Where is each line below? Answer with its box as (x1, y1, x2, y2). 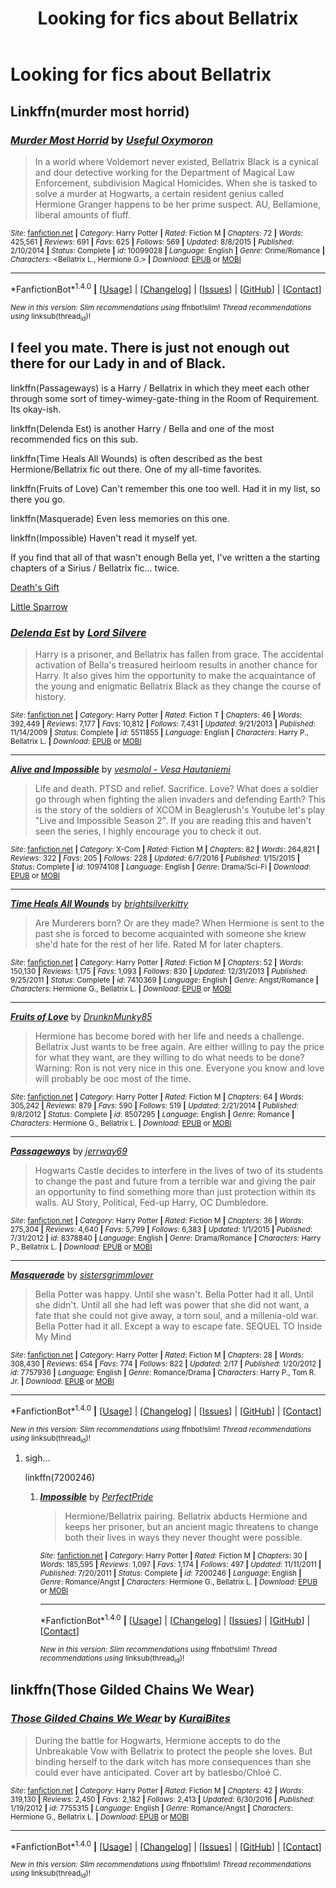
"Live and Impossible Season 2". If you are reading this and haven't (34, 814, 312, 826)
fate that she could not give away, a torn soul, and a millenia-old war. (34, 1309, 319, 1321)
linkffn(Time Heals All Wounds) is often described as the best (10, 452, 263, 464)
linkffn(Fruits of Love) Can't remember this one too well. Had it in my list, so (10, 482, 321, 494)
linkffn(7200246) (24, 1471, 96, 1483)
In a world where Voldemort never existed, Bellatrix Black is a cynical (34, 155, 319, 167)
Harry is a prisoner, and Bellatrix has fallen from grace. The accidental (34, 648, 324, 660)
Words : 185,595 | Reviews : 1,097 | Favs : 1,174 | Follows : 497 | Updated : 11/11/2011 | (39, 1559, 322, 1569)
